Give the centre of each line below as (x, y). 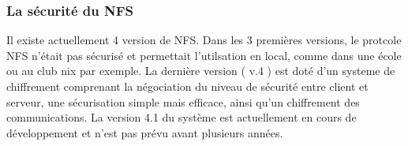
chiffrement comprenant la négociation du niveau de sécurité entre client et (187, 86)
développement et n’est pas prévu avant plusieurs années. (145, 132)
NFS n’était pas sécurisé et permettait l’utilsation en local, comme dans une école (204, 55)
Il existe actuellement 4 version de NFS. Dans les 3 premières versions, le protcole (204, 40)
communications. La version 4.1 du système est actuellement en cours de (182, 117)
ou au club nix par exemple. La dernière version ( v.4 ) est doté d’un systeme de (201, 71)
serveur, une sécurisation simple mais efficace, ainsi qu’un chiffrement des (183, 101)
